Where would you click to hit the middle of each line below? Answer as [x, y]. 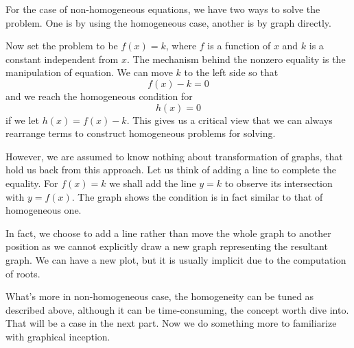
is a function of [239, 46]
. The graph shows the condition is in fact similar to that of [197, 196]
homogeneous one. [44, 210]
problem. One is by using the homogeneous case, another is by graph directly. [168, 22]
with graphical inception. [58, 336]
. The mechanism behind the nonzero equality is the [236, 59]
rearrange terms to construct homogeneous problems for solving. [141, 133]
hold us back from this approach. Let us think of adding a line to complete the [171, 170]
